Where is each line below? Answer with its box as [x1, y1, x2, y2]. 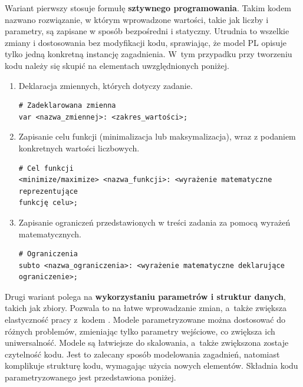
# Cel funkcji [18, 164, 74, 173]
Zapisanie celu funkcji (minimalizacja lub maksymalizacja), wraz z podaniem [18, 130, 296, 143]
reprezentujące [18, 187, 78, 196]
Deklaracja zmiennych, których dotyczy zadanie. [18, 79, 193, 91]
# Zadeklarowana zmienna [18, 101, 116, 110]
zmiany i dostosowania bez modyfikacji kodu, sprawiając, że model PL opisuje [5, 36, 286, 48]
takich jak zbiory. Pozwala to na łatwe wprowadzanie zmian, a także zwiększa [5, 302, 286, 314]
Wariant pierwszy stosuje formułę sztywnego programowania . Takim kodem [5, 2, 292, 14]
